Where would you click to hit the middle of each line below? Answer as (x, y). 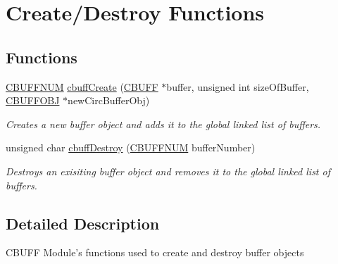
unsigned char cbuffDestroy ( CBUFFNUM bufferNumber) (131, 147)
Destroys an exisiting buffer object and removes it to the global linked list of (168, 171)
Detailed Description (83, 223)
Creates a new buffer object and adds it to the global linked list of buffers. (163, 124)
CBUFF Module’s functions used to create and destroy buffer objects (155, 252)
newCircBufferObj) (109, 100)
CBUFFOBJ (33, 100)
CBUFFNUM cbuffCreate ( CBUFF (82, 86)
